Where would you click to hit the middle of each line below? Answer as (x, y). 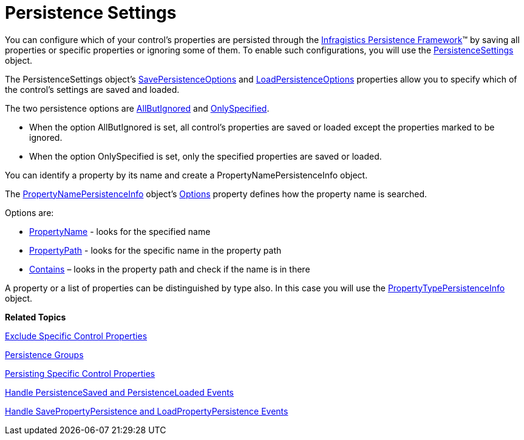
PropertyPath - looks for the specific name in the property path (155, 250)
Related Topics (36, 317)
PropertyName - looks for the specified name (120, 231)
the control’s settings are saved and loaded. (92, 89)
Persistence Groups (44, 354)
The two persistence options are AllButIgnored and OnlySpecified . (137, 108)
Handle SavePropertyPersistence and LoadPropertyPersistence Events (147, 411)
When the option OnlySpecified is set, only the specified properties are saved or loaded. (206, 156)
